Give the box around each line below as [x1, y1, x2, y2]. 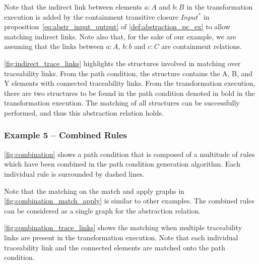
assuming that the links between [4, 41, 104, 51]
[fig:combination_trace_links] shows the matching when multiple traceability [4, 222, 242, 233]
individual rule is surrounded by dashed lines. [4, 168, 145, 179]
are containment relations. [161, 41, 242, 51]
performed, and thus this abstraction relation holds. [4, 107, 164, 118]
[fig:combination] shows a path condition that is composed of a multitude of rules [4, 148, 255, 159]
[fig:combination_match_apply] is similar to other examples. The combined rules [4, 195, 255, 206]
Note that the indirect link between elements [4, 2, 142, 12]
